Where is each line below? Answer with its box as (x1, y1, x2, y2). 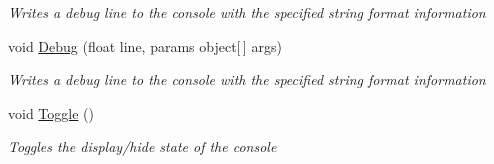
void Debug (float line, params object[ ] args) (8, 35, 282, 56)
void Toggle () (8, 102, 94, 123)
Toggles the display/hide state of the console (8, 136, 277, 157)
